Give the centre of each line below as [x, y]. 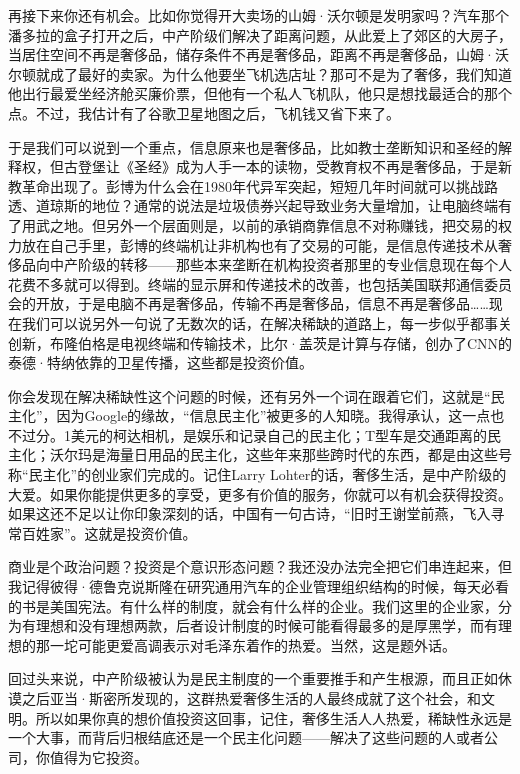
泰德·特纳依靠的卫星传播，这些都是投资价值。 [160, 362]
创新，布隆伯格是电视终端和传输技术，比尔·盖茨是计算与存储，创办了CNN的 [260, 342]
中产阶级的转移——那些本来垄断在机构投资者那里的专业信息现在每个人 [280, 264]
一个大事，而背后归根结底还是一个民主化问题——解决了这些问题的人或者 [246, 737]
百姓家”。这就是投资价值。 [109, 532]
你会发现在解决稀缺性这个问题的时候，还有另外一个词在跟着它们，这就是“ [249, 395]
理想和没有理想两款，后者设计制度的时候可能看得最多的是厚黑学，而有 [266, 625]
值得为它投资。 [98, 756]
